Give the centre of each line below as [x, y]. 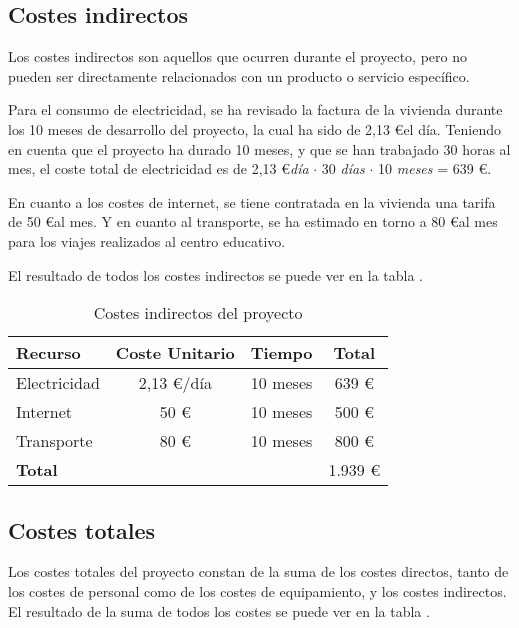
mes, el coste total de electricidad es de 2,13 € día [158, 168]
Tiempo [281, 353]
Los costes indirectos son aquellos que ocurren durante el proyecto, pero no [237, 56]
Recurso [48, 353]
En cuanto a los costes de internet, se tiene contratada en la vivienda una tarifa [252, 201]
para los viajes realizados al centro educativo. [147, 240]
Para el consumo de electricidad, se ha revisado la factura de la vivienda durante [255, 109]
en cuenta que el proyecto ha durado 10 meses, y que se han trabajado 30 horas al [259, 148]
